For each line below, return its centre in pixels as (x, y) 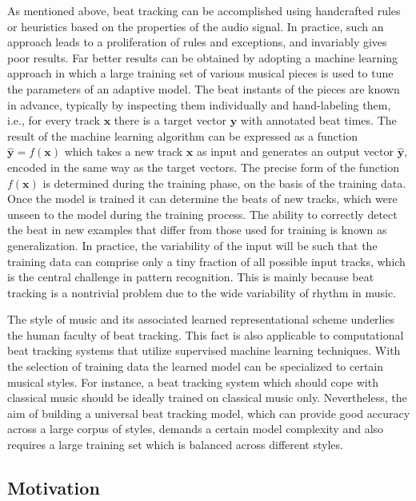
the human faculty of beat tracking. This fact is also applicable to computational (206, 334)
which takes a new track (124, 151)
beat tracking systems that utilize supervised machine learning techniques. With (204, 350)
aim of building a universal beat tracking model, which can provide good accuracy (209, 413)
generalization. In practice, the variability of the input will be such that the (192, 245)
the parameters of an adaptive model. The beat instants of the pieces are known (204, 88)
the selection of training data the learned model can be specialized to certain (196, 366)
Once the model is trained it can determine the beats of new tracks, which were (202, 199)
